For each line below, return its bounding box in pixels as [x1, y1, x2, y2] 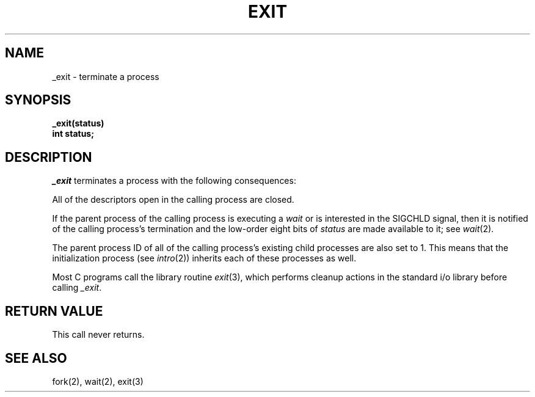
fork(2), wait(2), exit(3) [52, 376, 144, 387]
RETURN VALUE [5, 303, 103, 319]
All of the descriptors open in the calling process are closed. [52, 194, 294, 205]
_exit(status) [52, 118, 104, 129]
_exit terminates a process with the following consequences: [52, 175, 296, 186]
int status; [52, 128, 94, 139]
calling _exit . [52, 282, 102, 293]
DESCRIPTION [5, 149, 92, 165]
